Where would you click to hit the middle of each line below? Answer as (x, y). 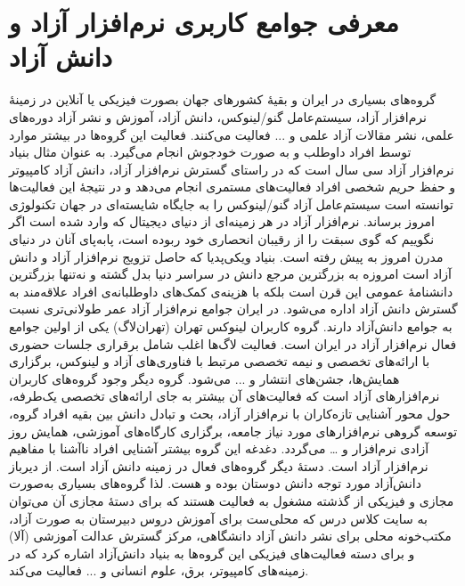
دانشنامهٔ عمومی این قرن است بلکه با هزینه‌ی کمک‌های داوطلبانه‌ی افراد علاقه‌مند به (231, 291)
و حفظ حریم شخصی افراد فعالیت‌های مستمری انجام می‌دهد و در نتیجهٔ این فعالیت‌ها (232, 187)
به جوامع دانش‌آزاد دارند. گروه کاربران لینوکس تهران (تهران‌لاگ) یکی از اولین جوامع (231, 326)
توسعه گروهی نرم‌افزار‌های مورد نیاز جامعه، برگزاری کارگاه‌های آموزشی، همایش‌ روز (233, 431)
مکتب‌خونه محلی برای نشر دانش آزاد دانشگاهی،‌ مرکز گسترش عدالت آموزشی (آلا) (230, 536)
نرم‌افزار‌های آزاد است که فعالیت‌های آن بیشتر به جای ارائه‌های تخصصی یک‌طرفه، (224, 396)
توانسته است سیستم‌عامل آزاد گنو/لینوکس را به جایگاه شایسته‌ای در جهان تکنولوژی (231, 203)
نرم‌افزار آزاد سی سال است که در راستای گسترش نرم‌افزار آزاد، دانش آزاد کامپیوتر (232, 169)
